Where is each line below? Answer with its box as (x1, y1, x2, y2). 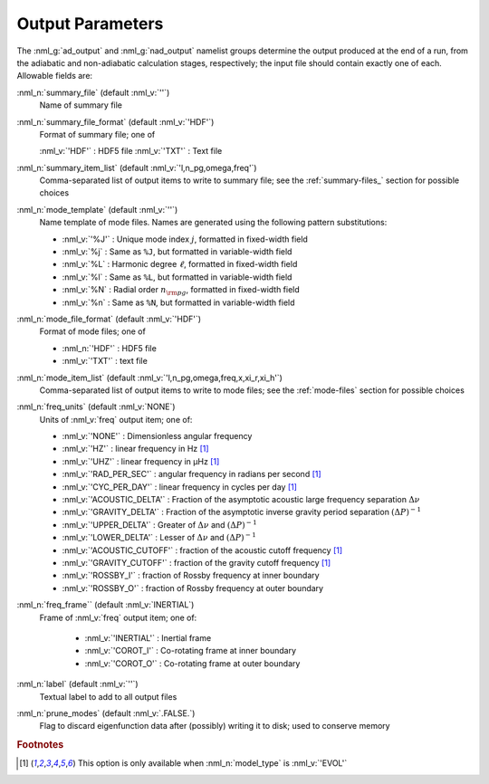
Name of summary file (39, 100, 122, 110)
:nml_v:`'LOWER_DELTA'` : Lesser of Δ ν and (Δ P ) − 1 (62, 531, 257, 543)
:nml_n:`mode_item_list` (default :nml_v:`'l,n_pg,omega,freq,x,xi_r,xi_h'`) (16, 372, 283, 383)
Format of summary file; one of (39, 129, 156, 139)
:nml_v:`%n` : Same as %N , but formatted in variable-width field (62, 297, 295, 308)
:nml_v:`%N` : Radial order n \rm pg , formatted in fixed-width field (62, 284, 301, 297)
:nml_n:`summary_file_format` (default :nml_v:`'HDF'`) (16, 116, 215, 127)
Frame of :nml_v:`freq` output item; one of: (39, 612, 197, 623)
